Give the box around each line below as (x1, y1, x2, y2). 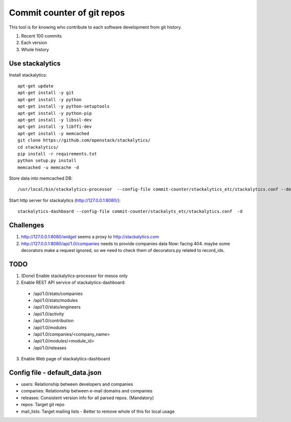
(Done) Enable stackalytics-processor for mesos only (21, 273, 128, 279)
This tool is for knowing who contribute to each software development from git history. (9, 24, 182, 30)
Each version (21, 40, 47, 46)
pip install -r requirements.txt (17, 151, 97, 156)
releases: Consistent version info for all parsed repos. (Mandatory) (21, 395, 154, 401)
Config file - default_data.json (9, 368, 102, 376)
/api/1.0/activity (33, 311, 64, 317)
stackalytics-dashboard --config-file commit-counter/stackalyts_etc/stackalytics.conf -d (17, 209, 242, 214)
